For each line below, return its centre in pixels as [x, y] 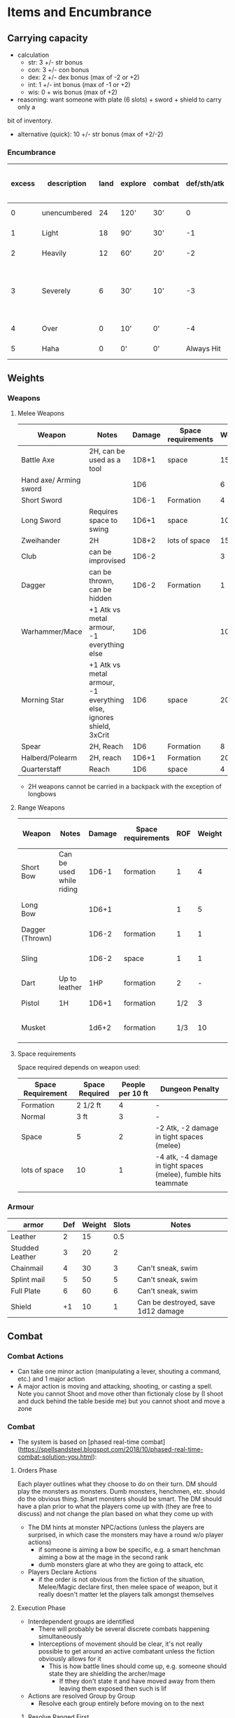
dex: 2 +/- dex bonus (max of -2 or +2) [84, 77]
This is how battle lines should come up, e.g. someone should [138, 1666]
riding [68, 889]
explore [134, 184]
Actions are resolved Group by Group [81, 1696]
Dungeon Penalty [190, 1089]
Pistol [30, 1003]
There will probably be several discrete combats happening [124, 1629]
